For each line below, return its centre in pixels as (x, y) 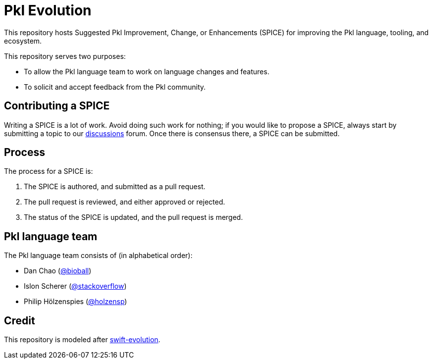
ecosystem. (23, 41)
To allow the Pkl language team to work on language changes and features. (147, 71)
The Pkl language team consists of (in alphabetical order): (98, 256)
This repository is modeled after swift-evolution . (82, 340)
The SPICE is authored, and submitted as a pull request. (115, 187)
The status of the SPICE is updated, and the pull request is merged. (134, 217)
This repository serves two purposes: (65, 56)
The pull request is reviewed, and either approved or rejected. (125, 202)
